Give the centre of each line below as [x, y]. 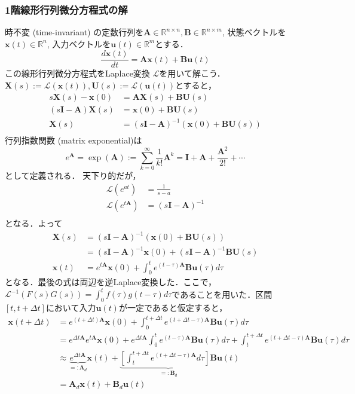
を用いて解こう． [192, 73]
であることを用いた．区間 [222, 294]
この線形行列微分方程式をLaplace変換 [77, 73]
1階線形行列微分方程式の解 [66, 9]
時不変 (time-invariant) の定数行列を [74, 32]
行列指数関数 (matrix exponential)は [74, 140]
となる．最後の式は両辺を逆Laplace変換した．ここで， [111, 282]
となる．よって [34, 223]
